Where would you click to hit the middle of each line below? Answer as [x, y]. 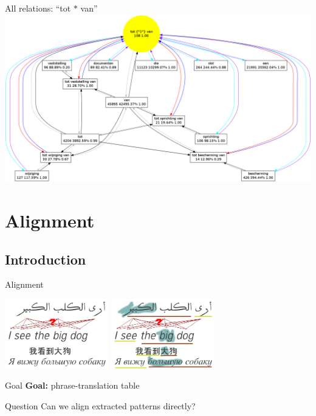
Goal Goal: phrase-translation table [72, 385]
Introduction [46, 259]
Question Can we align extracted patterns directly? [100, 405]
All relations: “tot [38, 8]
